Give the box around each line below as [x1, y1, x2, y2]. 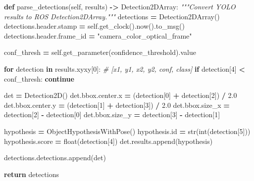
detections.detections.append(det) [4, 152, 106, 163]
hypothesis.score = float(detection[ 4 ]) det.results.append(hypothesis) [4, 136, 213, 146]
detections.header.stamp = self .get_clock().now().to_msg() [4, 21, 185, 31]
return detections [4, 169, 59, 179]
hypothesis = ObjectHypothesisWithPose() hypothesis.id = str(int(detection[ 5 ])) [4, 126, 251, 136]
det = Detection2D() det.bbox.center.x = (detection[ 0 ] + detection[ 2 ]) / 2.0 [4, 90, 237, 100]
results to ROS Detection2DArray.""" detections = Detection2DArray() [4, 11, 220, 21]
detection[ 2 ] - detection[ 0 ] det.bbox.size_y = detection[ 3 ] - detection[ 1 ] [4, 109, 220, 120]
